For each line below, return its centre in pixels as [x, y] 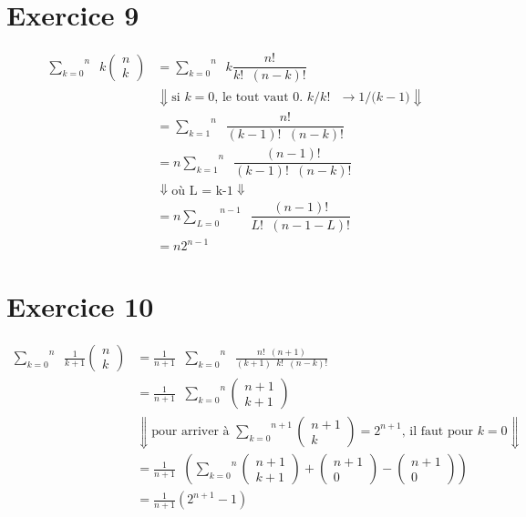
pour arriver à [191, 431]
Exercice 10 [80, 306]
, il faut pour [437, 431]
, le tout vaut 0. [259, 97]
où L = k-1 [202, 192]
